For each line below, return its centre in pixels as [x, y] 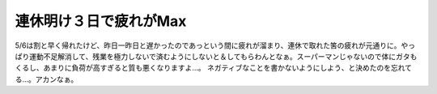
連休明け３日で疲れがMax [101, 21]
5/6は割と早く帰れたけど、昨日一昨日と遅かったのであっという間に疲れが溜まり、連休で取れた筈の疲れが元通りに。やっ [215, 45]
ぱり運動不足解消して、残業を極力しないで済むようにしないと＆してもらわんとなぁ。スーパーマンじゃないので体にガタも [216, 56]
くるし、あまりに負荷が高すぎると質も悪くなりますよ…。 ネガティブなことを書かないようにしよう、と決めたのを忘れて [214, 68]
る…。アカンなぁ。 [47, 79]
